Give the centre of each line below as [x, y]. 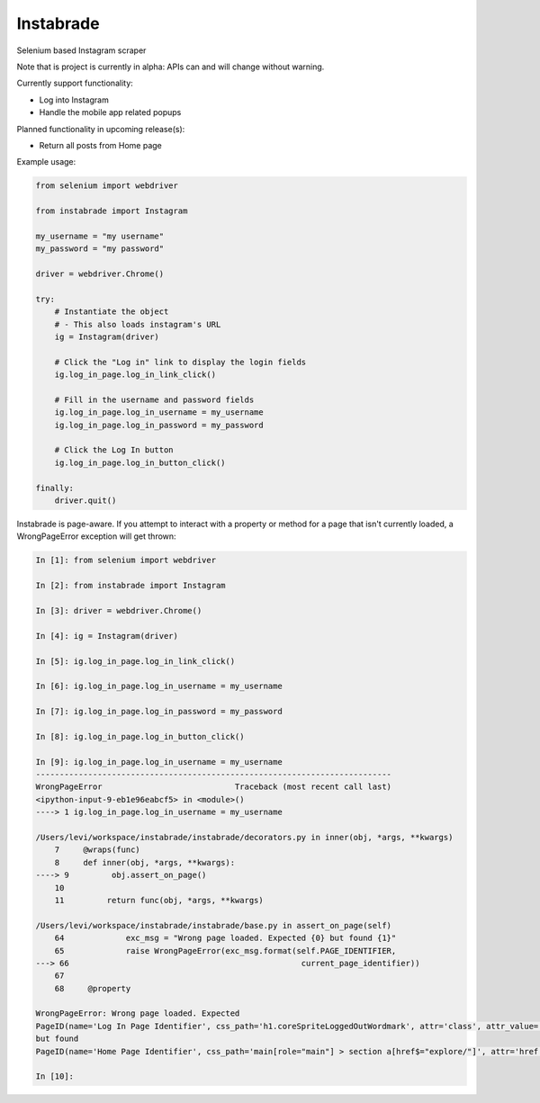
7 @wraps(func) [98, 850]
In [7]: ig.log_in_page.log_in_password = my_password [159, 712]
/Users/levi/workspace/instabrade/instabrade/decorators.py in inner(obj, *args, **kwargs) [244, 837]
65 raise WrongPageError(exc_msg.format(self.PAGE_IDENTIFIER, [225, 951]
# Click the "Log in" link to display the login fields [180, 362]
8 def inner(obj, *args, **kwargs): [145, 862]
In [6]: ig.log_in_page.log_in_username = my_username [159, 686]
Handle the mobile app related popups [110, 112]
